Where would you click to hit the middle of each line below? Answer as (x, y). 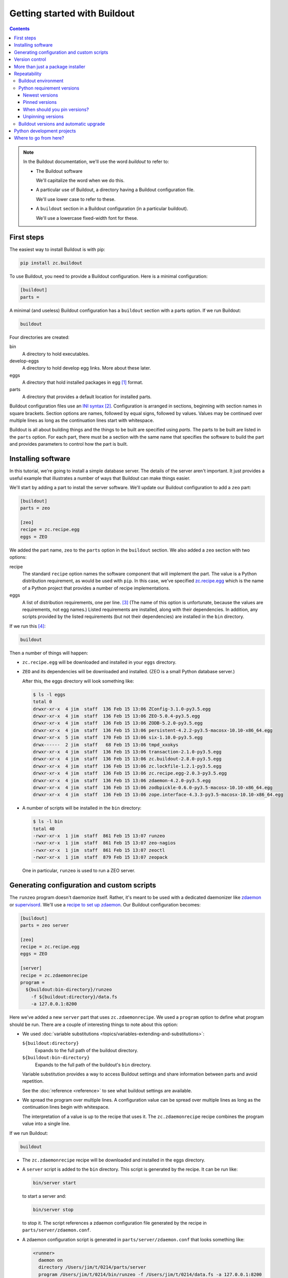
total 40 (44, 829)
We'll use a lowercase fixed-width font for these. (87, 218)
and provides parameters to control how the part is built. (69, 444)
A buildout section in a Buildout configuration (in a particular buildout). (112, 209)
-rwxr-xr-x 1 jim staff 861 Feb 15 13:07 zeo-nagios (104, 843)
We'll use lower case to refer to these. (76, 199)
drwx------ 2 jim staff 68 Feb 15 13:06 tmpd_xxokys (106, 745)
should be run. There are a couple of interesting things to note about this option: (94, 1024)
